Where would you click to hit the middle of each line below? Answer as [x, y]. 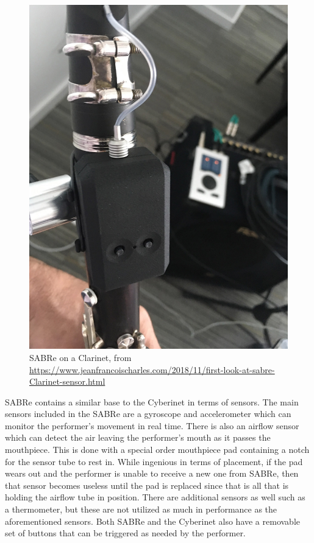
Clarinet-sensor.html [67, 381]
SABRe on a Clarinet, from [80, 357]
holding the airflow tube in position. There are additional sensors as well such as [155, 497]
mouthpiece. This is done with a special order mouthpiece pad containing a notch [157, 450]
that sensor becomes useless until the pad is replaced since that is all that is [147, 485]
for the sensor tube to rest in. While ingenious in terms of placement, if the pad [154, 461]
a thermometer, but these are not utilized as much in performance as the [141, 509]
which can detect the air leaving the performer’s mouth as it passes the [138, 437]
